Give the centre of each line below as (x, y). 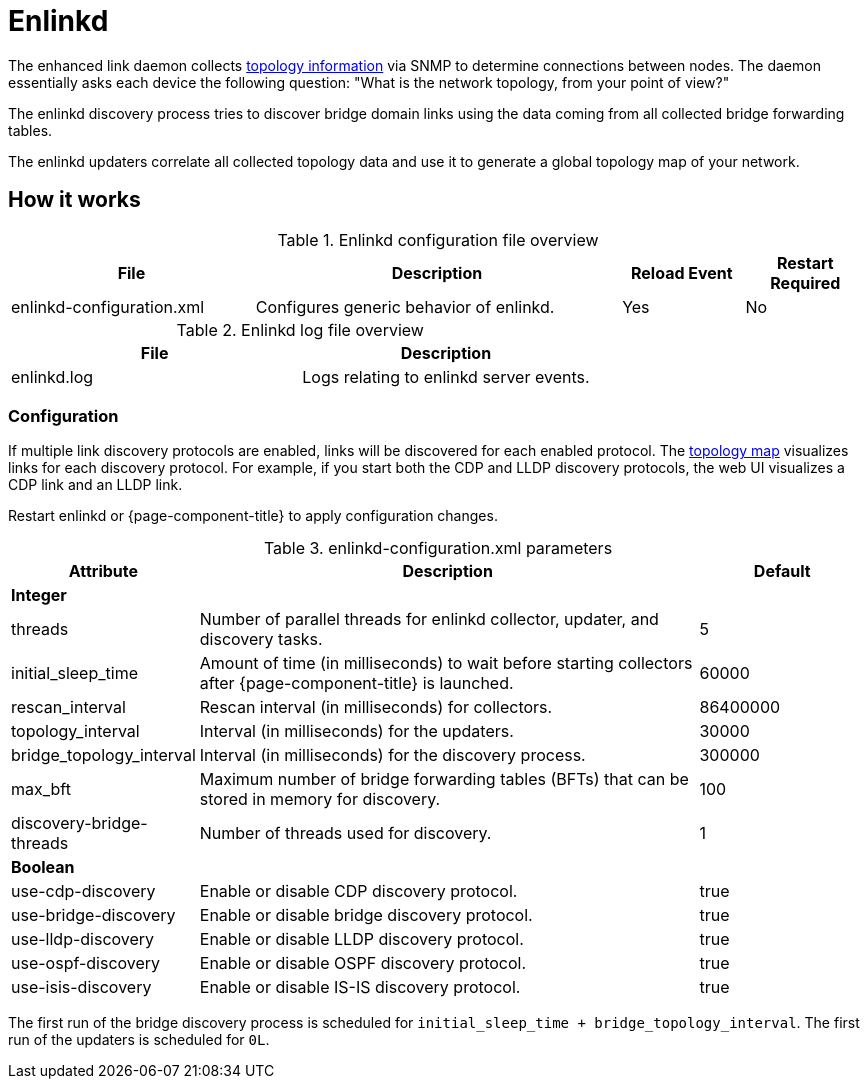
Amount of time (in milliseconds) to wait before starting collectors (446, 663)
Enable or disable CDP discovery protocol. (358, 891)
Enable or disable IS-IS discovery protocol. (360, 987)
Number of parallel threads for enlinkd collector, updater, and (429, 619)
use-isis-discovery (81, 987)
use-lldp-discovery (83, 939)
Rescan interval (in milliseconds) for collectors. (376, 707)
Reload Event (681, 272)
